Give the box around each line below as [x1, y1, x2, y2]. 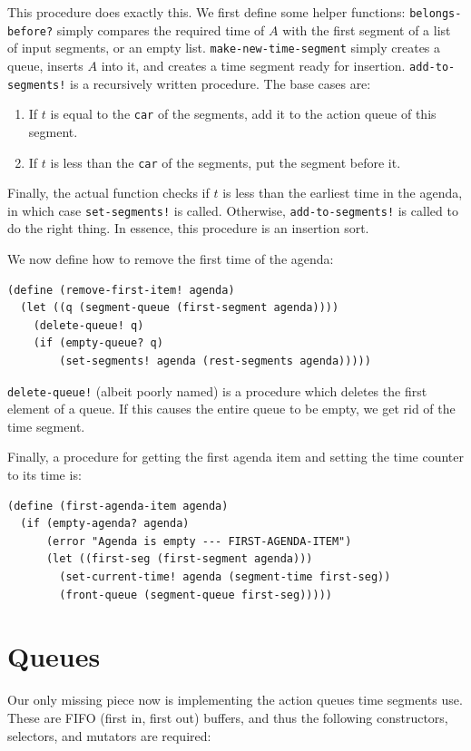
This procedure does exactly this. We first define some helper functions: [7, 3, 406, 21]
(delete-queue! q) [33, 318, 144, 332]
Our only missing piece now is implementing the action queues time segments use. [7, 690, 463, 709]
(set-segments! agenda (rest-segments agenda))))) [59, 355, 371, 367]
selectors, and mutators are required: [7, 726, 211, 745]
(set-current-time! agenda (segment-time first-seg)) [59, 571, 391, 583]
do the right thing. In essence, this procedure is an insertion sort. [7, 219, 369, 238]
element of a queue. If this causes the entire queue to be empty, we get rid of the [7, 399, 456, 418]
